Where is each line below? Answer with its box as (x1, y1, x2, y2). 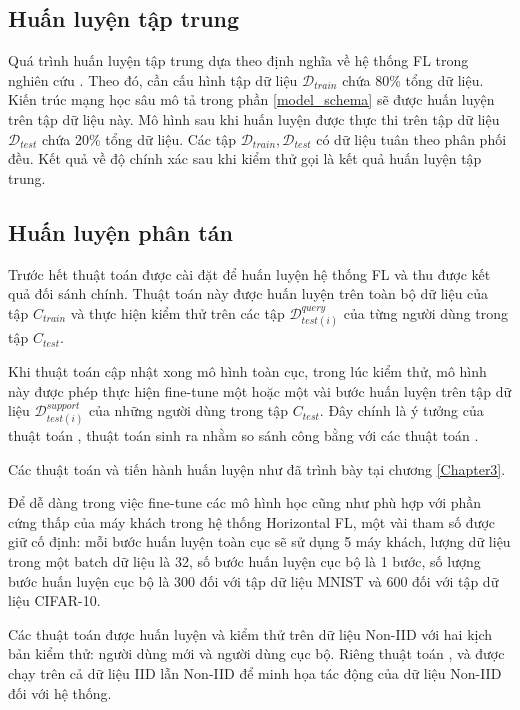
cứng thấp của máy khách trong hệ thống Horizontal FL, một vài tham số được (8, 511, 496, 532)
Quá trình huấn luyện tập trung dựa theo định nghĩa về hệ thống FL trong (8, 50, 469, 71)
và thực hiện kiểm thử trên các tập (70, 302, 285, 323)
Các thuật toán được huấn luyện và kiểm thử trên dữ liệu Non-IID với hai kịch (8, 623, 493, 644)
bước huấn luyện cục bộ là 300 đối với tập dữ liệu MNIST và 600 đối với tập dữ (8, 570, 499, 591)
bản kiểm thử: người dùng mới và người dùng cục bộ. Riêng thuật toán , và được (8, 643, 505, 664)
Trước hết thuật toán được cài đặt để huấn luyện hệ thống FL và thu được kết (8, 263, 491, 284)
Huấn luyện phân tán (8, 216, 233, 247)
